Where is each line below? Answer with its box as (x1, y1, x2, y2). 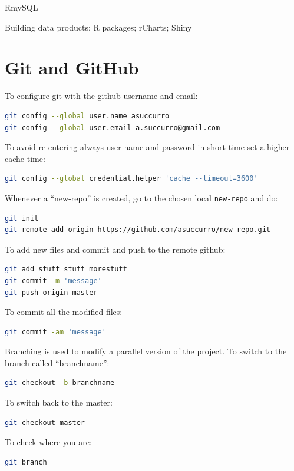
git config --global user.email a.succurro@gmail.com (5, 123, 220, 132)
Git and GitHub (5, 55, 139, 79)
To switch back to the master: (5, 396, 113, 409)
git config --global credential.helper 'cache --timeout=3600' (5, 174, 258, 183)
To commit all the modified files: (5, 306, 123, 318)
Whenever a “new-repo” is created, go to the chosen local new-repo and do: (5, 191, 278, 204)
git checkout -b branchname (5, 379, 115, 387)
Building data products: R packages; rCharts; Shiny (5, 21, 192, 33)
